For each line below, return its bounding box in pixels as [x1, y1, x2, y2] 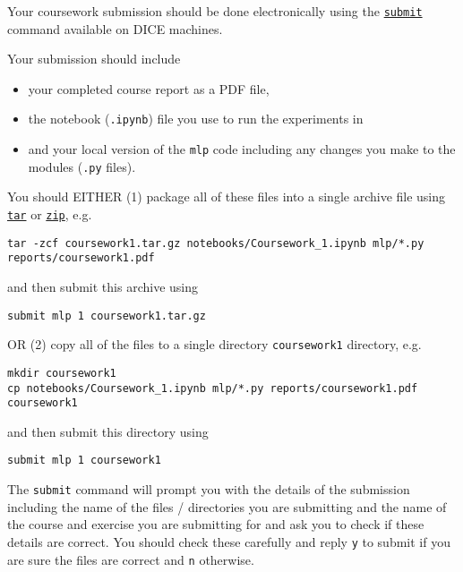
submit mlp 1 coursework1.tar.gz [7, 309, 206, 322]
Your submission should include [7, 49, 181, 68]
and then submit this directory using [7, 422, 209, 440]
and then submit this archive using [7, 277, 199, 295]
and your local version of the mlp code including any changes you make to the [28, 140, 456, 158]
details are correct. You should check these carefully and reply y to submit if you [7, 532, 450, 551]
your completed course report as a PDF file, [28, 79, 270, 98]
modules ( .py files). [28, 157, 136, 175]
